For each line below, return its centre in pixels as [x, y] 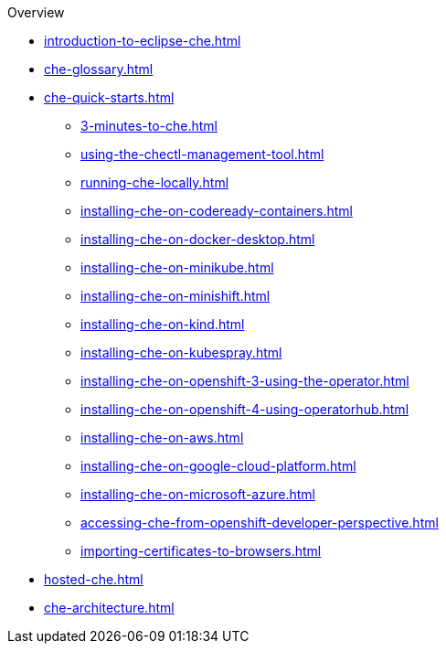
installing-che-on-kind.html [163, 324]
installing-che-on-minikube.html [177, 267]
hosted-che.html [94, 579]
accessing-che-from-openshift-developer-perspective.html [260, 523]
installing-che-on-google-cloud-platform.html [218, 466]
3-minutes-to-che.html [149, 126]
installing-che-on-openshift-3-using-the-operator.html [245, 381]
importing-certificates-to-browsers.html [201, 551]
